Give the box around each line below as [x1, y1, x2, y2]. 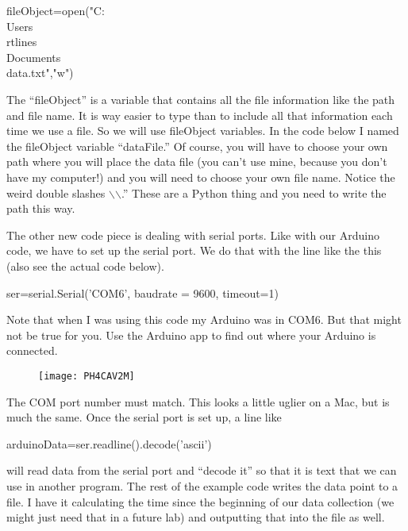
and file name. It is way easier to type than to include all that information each [6, 106, 393, 123]
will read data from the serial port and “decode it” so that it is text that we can [6, 462, 397, 479]
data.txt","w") [6, 64, 74, 81]
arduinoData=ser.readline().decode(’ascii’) [6, 435, 212, 452]
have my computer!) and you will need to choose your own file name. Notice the [6, 168, 395, 185]
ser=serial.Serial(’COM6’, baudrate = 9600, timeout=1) [6, 284, 279, 301]
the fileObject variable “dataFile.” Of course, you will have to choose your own [6, 137, 388, 154]
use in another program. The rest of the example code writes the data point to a [6, 477, 398, 494]
